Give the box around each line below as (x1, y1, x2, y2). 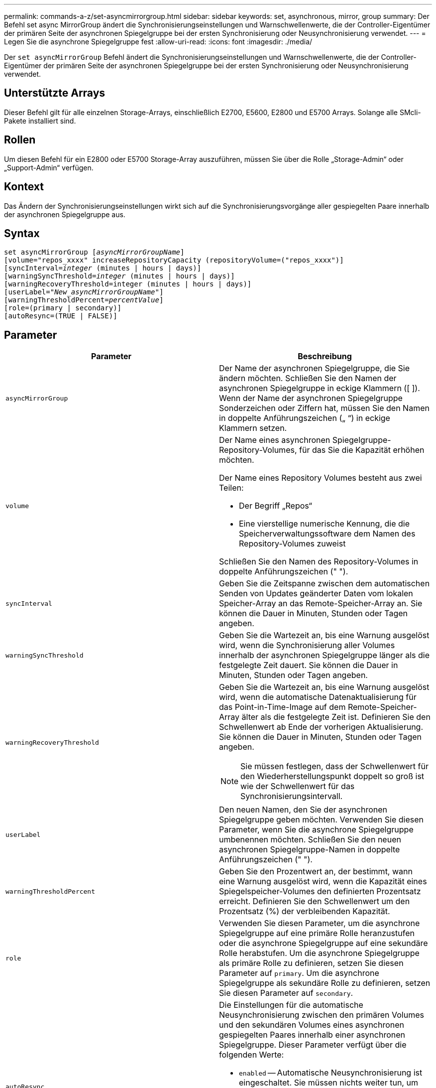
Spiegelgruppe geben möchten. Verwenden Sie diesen (219, 815, 424, 825)
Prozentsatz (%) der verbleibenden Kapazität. (219, 906, 390, 917)
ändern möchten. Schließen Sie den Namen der (219, 373, 397, 384)
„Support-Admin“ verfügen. (4, 163, 94, 172)
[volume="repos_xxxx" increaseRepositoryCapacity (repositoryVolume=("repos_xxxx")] (4, 256, 344, 265)
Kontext (4, 180, 44, 193)
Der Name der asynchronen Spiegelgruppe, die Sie (219, 363, 410, 374)
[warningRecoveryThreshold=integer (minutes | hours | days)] (4, 280, 252, 288)
